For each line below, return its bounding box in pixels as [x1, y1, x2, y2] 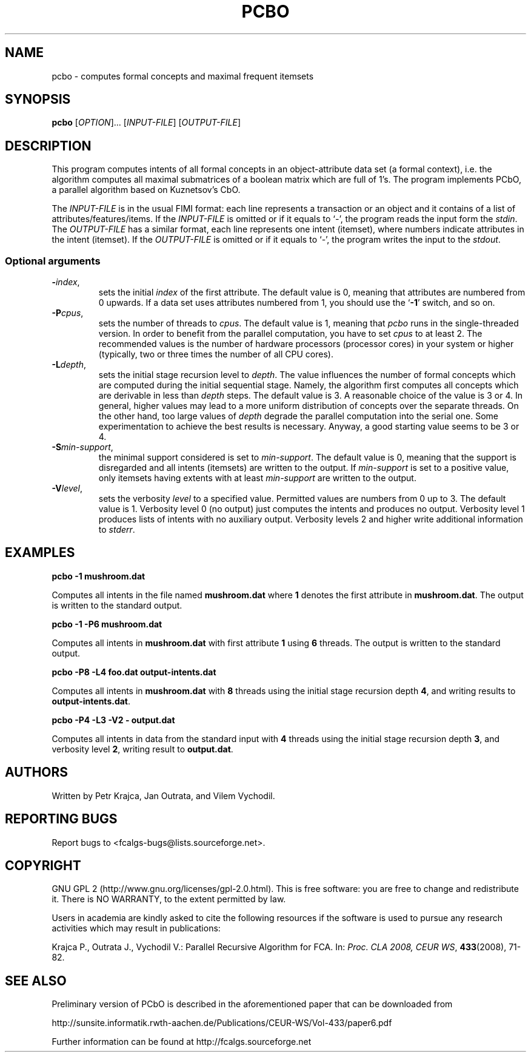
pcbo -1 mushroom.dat [52, 570, 145, 581]
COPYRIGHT [5, 857, 81, 873]
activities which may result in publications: [52, 923, 221, 934]
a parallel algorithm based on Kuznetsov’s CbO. [52, 184, 241, 195]
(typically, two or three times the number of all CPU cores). [98, 349, 333, 360]
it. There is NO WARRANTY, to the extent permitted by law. [52, 894, 286, 905]
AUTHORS [5, 765, 68, 780]
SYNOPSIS [5, 92, 71, 107]
